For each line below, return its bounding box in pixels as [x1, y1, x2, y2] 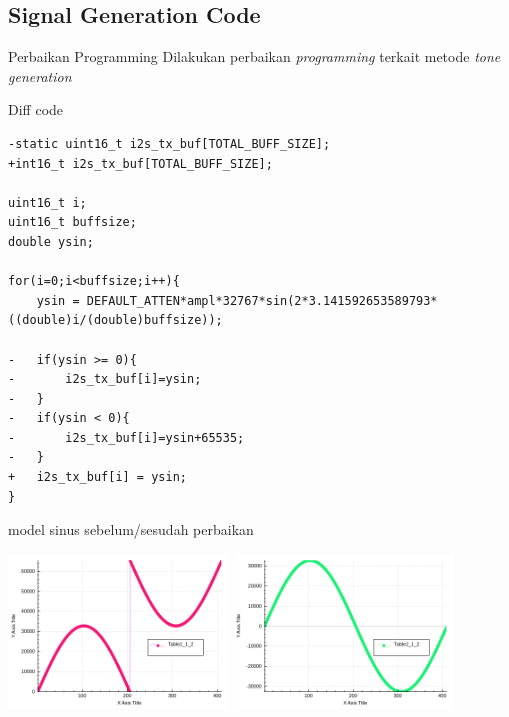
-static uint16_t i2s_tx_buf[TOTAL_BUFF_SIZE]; [8, 136, 331, 151]
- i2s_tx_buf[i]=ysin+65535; [8, 430, 245, 445]
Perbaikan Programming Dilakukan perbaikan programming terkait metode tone [8, 46, 501, 67]
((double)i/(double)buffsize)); [8, 313, 223, 328]
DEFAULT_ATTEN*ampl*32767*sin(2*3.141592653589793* [86, 293, 438, 308]
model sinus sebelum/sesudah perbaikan [8, 519, 254, 540]
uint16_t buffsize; [8, 215, 137, 230]
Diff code [8, 99, 64, 120]
